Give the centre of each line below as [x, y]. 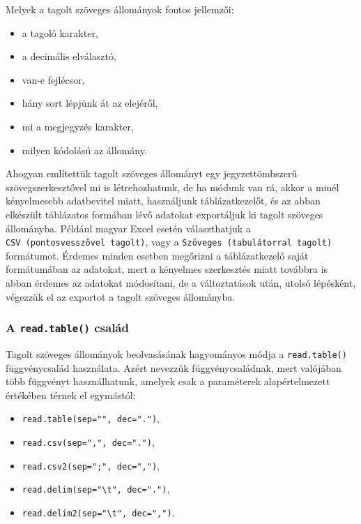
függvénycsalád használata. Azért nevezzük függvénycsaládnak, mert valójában [174, 367]
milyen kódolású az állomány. [84, 150]
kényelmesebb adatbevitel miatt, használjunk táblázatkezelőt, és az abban [163, 201]
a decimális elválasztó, [69, 56]
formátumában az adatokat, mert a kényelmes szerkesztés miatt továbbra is [167, 269]
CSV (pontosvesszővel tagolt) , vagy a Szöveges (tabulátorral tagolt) [169, 242]
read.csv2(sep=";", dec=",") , [91, 465]
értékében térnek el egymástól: [71, 395]
